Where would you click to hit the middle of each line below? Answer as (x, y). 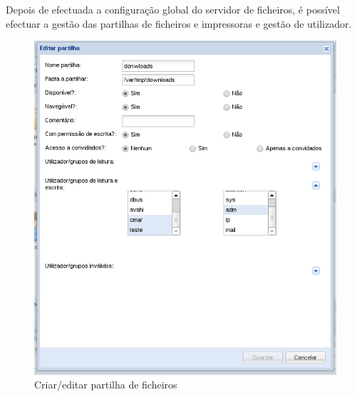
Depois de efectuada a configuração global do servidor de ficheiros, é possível (173, 9)
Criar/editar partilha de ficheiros (106, 385)
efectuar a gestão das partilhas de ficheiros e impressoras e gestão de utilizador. (179, 23)
